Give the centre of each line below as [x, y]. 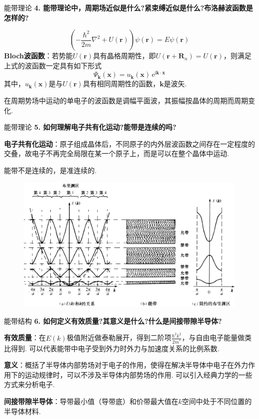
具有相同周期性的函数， [121, 84]
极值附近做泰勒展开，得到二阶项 [119, 337]
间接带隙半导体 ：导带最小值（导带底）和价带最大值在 [91, 401]
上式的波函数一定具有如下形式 [53, 65]
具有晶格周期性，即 [124, 56]
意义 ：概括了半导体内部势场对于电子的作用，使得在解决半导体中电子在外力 [126, 365]
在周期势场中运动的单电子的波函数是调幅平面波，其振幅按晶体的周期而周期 [126, 101]
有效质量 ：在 [25, 337]
